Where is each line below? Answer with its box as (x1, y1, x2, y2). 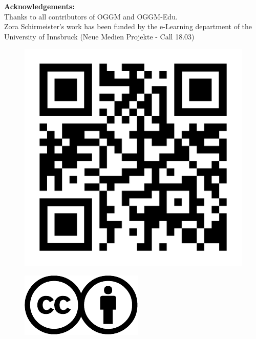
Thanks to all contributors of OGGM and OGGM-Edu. (4, 11, 178, 22)
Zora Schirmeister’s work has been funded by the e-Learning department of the (4, 21, 252, 32)
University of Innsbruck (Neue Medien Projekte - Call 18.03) (4, 31, 195, 41)
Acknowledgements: (4, 1, 75, 11)
